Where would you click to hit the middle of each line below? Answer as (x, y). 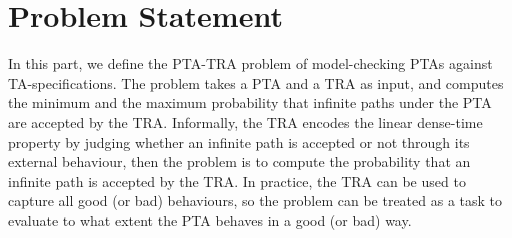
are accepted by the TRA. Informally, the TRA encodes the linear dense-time (245, 121)
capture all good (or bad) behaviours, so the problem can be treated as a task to (255, 200)
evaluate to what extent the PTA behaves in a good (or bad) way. (210, 219)
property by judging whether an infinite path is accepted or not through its (239, 141)
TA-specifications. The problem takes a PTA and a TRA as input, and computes (256, 82)
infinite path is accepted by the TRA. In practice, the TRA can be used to (237, 180)
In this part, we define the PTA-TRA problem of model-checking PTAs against (250, 63)
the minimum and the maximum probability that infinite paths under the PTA (250, 102)
